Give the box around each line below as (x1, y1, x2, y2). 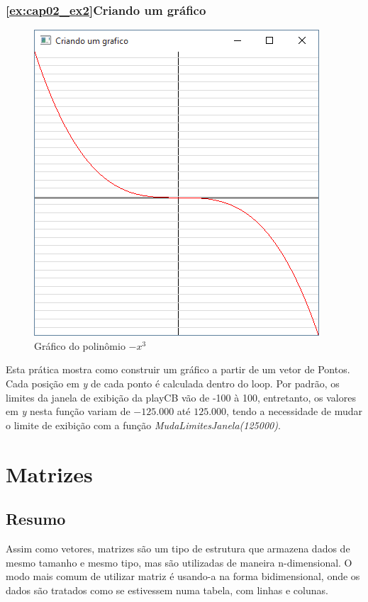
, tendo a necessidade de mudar (226, 404, 362, 419)
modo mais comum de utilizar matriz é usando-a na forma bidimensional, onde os (6, 569, 360, 584)
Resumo (6, 508, 66, 530)
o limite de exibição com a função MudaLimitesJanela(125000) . (6, 417, 281, 432)
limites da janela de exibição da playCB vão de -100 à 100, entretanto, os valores (6, 390, 356, 404)
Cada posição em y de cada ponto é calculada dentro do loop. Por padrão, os (6, 376, 340, 390)
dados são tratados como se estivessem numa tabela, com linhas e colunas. (6, 582, 328, 597)
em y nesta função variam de (6, 404, 130, 419)
